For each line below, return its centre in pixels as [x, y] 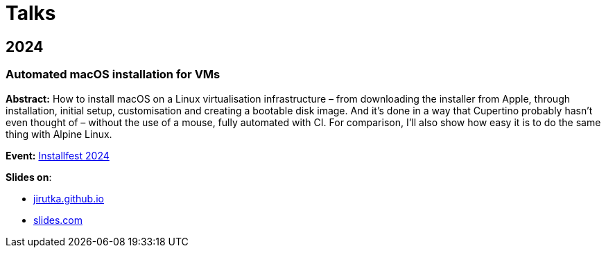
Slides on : [29, 177]
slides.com [58, 220]
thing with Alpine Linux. [59, 134]
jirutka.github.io [69, 198]
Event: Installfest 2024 [58, 155]
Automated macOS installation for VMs [113, 75]
